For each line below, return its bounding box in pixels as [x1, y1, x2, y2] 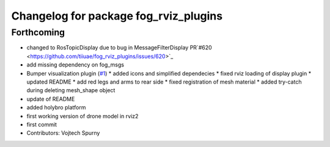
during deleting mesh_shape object [26, 87, 116, 94]
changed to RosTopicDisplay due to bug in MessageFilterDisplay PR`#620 [26, 44, 212, 51]
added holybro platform [26, 104, 86, 111]
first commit [26, 121, 57, 128]
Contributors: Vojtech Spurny [26, 129, 100, 137]
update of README [26, 95, 75, 102]
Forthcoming [11, 27, 65, 38]
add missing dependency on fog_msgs [26, 61, 125, 68]
